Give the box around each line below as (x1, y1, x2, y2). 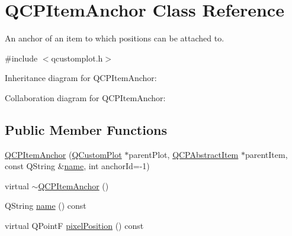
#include (5, 51, 38, 64)
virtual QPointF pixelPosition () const (5, 219, 144, 232)
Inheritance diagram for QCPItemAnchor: (5, 72, 157, 84)
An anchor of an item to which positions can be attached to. (5, 32, 224, 44)
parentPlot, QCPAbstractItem (129, 148, 239, 160)
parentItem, (245, 148, 288, 160)
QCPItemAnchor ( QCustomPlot (5, 148, 122, 160)
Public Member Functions (5, 120, 167, 138)
